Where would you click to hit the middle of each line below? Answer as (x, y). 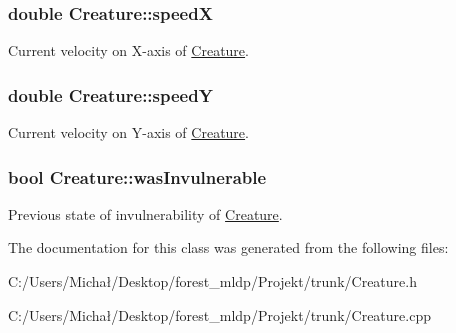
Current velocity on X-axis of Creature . (128, 50)
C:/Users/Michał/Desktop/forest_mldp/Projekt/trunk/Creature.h (212, 281)
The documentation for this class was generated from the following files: (228, 247)
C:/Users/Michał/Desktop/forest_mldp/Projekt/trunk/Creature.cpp (219, 314)
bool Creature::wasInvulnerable (137, 176)
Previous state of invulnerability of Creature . (145, 213)
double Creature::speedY (110, 94)
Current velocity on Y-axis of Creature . (128, 132)
